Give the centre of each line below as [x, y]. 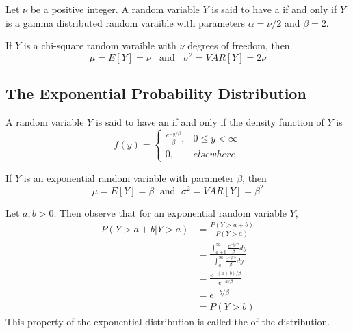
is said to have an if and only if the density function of [210, 122]
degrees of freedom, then [239, 45]
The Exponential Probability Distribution [156, 93]
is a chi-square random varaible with [100, 45]
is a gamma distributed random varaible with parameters [126, 22]
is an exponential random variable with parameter [129, 177]
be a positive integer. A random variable [115, 9]
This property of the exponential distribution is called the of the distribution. [168, 321]
